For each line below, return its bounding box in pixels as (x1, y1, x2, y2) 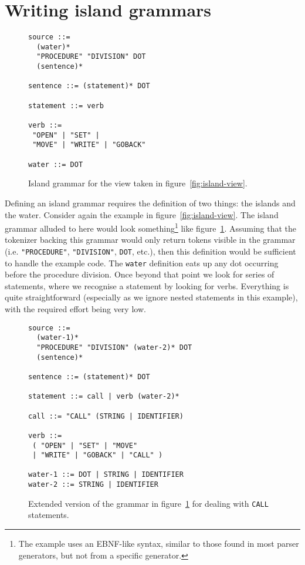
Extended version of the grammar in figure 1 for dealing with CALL (28, 497, 269, 509)
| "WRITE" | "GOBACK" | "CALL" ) (32, 451, 163, 460)
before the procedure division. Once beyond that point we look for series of (5, 268, 274, 280)
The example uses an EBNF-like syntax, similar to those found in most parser (18, 537, 299, 550)
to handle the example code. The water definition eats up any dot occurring (5, 256, 279, 269)
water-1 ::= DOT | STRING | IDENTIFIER (28, 470, 184, 479)
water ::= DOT (28, 160, 83, 169)
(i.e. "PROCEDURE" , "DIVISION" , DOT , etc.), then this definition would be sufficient (5, 245, 296, 257)
